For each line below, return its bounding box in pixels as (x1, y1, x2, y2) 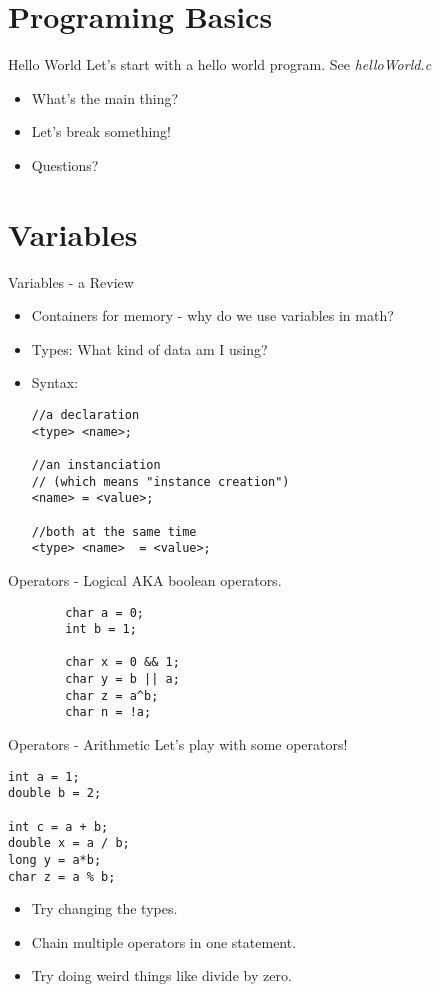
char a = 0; (65, 605, 145, 620)
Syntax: (31, 372, 79, 393)
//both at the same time (31, 524, 197, 539)
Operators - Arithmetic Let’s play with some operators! (8, 734, 348, 755)
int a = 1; (8, 769, 80, 784)
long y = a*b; (8, 852, 102, 867)
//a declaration (31, 408, 140, 422)
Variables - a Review (8, 271, 134, 292)
